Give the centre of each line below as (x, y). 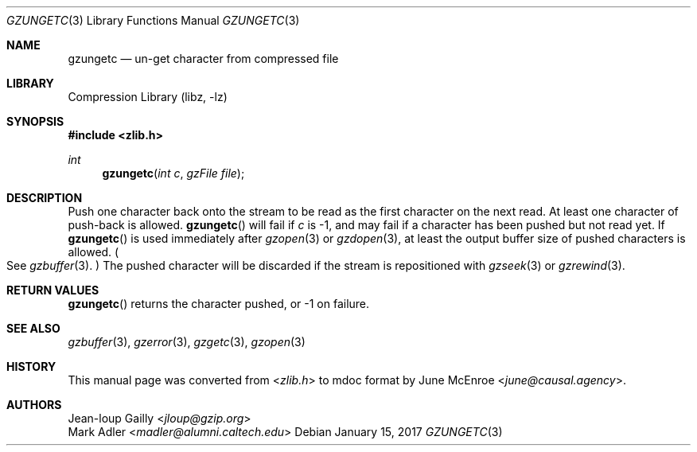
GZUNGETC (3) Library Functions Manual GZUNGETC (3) (153, 20)
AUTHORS (34, 405)
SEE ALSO (33, 328)
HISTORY (31, 366)
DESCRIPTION (45, 198)
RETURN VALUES (53, 290)
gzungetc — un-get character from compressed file (203, 58)
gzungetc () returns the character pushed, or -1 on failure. (219, 304)
